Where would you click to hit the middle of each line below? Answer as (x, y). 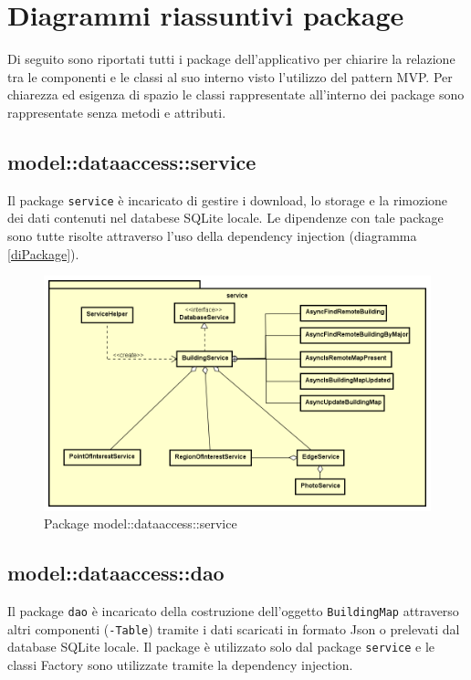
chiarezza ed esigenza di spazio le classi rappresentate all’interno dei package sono (236, 94)
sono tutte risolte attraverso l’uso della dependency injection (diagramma (212, 235)
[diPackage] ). (43, 253)
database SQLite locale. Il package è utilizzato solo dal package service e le (221, 647)
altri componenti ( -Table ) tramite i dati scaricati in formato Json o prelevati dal (234, 628)
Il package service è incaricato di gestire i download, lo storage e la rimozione (228, 199)
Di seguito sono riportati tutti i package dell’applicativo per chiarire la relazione (231, 59)
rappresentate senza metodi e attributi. (117, 112)
